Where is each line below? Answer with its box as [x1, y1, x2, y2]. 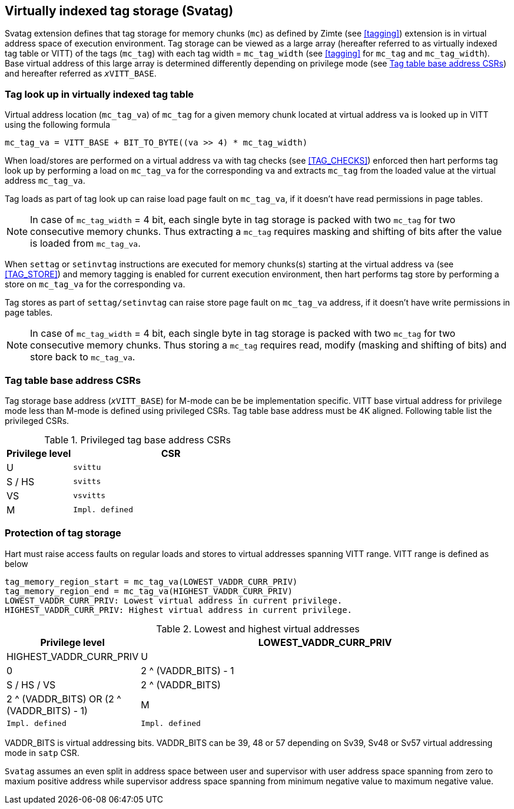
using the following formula [5, 120, 110, 130]
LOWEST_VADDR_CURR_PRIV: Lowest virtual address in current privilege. [5, 595, 343, 605]
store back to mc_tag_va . [30, 351, 135, 363]
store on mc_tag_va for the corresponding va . [5, 279, 185, 290]
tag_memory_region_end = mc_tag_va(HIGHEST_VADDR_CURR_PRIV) [5, 586, 293, 596]
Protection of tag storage [5, 527, 121, 539]
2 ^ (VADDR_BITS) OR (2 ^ [6, 692, 121, 705]
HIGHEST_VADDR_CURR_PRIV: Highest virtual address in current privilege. [5, 605, 353, 615]
